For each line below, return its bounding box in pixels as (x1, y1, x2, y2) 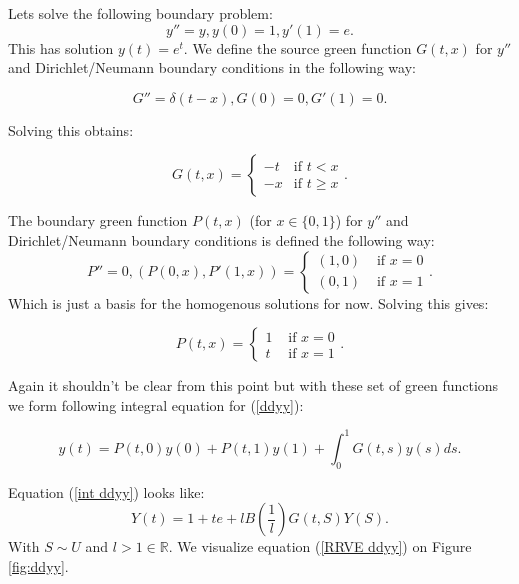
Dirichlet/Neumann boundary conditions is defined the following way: (8, 229, 435, 250)
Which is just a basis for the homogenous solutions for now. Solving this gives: (8, 292, 489, 313)
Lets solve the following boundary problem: (8, 3, 273, 23)
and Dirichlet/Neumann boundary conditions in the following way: (8, 57, 416, 78)
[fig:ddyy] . (8, 555, 69, 576)
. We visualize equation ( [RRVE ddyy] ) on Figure (168, 536, 472, 557)
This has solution (8, 37, 114, 58)
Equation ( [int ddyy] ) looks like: (8, 481, 205, 502)
